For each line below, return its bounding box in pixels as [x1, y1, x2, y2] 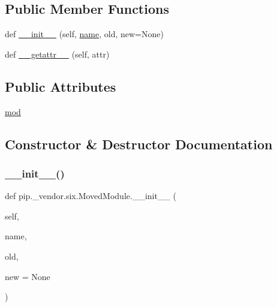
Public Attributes [5, 77, 116, 95]
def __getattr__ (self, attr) [5, 47, 110, 60]
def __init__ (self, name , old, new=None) [5, 28, 164, 40]
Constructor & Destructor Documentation [5, 134, 273, 153]
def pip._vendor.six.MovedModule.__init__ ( [5, 189, 177, 202]
